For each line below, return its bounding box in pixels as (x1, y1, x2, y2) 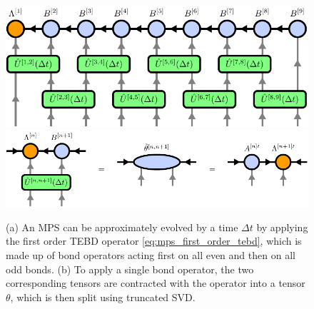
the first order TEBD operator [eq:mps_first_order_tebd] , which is (6, 233, 302, 248)
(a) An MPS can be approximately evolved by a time (6, 219, 238, 234)
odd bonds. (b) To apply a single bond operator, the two (6, 261, 254, 276)
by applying (256, 219, 308, 234)
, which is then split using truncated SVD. (10, 289, 196, 304)
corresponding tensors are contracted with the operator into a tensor (6, 275, 305, 290)
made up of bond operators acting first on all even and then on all (6, 248, 295, 263)
